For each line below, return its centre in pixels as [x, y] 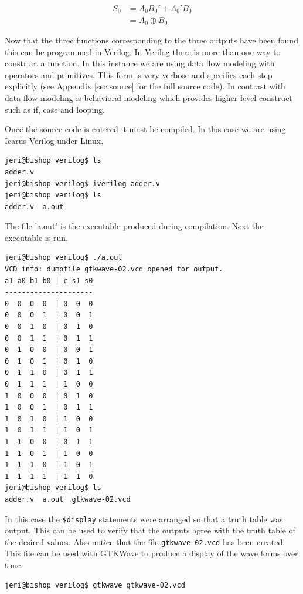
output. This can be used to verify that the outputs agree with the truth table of [150, 530]
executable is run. [36, 237]
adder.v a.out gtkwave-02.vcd [68, 499]
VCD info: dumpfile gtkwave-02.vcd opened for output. [114, 269]
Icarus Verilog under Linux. [54, 140]
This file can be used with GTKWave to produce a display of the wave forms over [151, 553]
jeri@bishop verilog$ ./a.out [64, 258]
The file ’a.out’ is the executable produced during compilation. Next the [134, 226]
